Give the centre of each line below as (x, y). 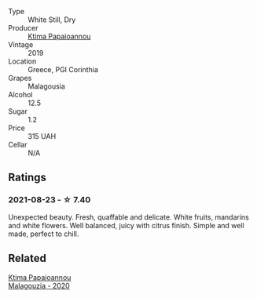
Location (22, 61)
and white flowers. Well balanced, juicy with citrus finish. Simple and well (127, 225)
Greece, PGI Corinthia (63, 69)
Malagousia (46, 86)
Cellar (18, 145)
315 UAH (42, 136)
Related (28, 258)
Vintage (21, 45)
